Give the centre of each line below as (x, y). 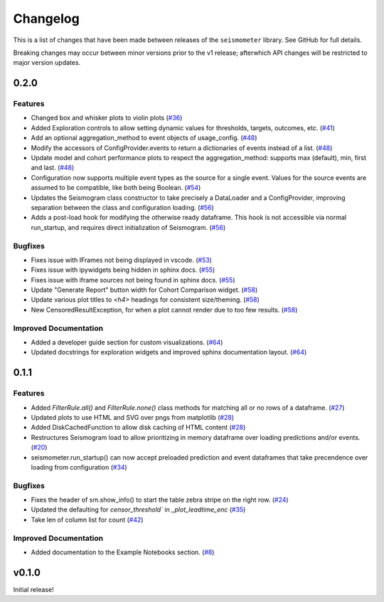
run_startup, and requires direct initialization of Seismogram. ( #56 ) (128, 227)
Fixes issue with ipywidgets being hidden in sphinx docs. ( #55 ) (123, 270)
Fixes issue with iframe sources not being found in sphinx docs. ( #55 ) (133, 280)
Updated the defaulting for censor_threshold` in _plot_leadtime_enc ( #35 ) (138, 509)
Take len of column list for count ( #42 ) (87, 519)
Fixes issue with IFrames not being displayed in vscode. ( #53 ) (122, 260)
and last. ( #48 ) (53, 168)
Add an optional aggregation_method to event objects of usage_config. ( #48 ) (144, 138)
